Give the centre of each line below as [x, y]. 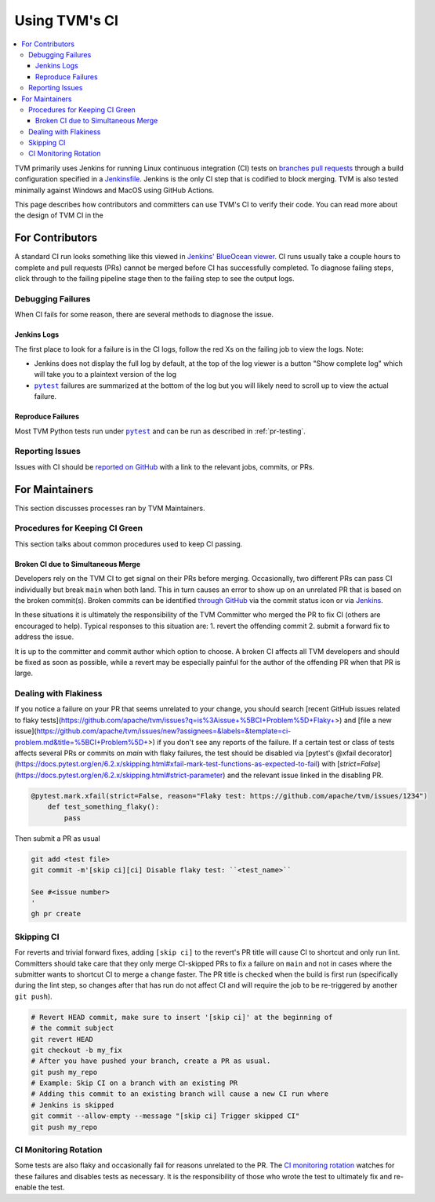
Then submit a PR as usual [58, 838]
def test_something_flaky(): [103, 807]
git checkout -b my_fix [77, 1050]
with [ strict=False [350, 764]
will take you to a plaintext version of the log [105, 374]
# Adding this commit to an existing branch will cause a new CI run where [180, 1094]
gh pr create [56, 914]
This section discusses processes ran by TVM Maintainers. [110, 508]
